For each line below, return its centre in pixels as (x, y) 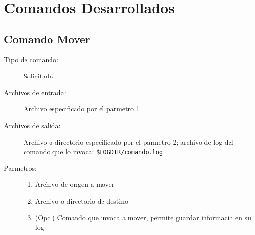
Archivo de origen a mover (75, 184)
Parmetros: (20, 168)
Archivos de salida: (32, 125)
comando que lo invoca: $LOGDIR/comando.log (93, 151)
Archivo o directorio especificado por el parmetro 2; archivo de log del (128, 142)
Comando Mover (47, 39)
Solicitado (38, 76)
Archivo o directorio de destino (81, 200)
